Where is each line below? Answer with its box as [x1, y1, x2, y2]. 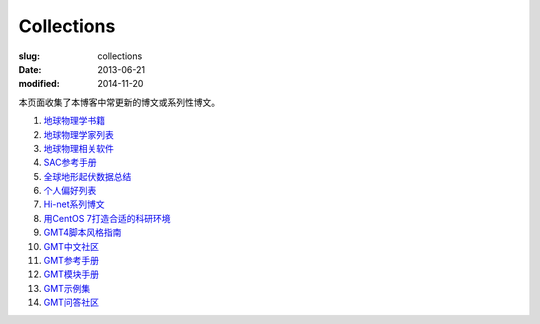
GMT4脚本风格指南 [43, 226, 122, 239]
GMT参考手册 [43, 255, 100, 267]
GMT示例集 [43, 282, 91, 294]
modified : [18, 78, 60, 90]
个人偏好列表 [43, 185, 97, 197]
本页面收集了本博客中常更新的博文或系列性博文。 [18, 96, 220, 108]
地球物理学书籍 [43, 115, 105, 127]
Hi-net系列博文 [43, 198, 105, 210]
